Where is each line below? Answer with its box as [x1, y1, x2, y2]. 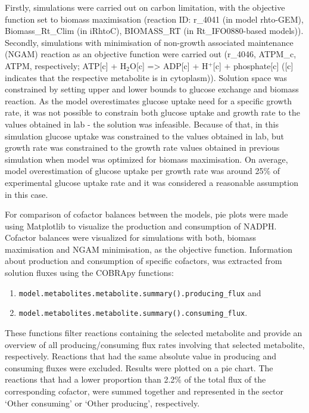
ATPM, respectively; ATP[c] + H [5, 59, 127, 72]
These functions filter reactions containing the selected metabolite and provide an [5, 326, 302, 339]
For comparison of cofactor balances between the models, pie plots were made [5, 208, 288, 221]
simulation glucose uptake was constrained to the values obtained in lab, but [5, 129, 285, 142]
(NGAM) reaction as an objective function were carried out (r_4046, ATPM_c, [5, 48, 296, 60]
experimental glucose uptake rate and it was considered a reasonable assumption [5, 176, 298, 188]
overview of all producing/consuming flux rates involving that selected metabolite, [5, 338, 305, 350]
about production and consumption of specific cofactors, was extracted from [5, 254, 282, 267]
